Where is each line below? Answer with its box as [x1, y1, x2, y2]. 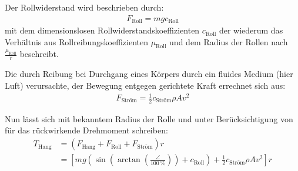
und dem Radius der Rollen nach [169, 35, 288, 48]
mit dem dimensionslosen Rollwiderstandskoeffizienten [5, 24, 200, 36]
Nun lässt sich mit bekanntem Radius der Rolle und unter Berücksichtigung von [5, 112, 293, 125]
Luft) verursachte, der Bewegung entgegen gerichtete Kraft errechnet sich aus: [5, 79, 286, 91]
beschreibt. [19, 48, 59, 60]
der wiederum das [219, 24, 283, 36]
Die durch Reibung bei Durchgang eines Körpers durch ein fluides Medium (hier [5, 68, 293, 80]
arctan [117, 156, 140, 165]
